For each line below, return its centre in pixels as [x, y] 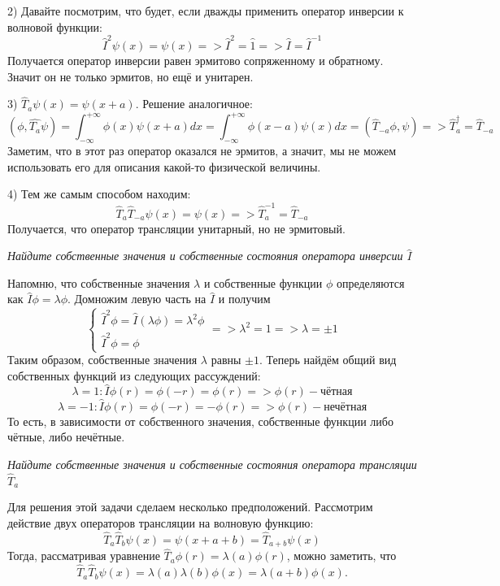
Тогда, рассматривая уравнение [84, 556]
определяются [370, 282]
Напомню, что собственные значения [99, 282]
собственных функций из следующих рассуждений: [134, 375]
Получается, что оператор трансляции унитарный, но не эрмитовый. [176, 228]
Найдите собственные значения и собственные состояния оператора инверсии [205, 256]
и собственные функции [263, 282]
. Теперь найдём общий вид [328, 360]
